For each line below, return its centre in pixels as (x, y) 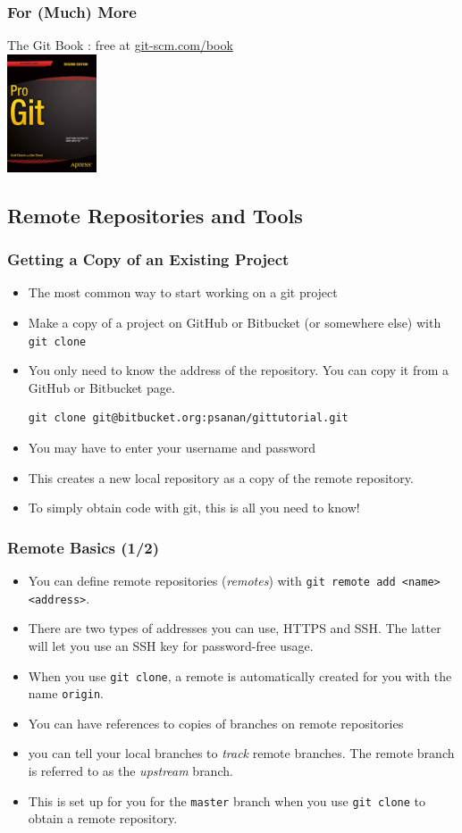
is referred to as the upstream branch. (130, 771)
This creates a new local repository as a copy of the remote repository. (221, 477)
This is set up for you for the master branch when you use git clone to (227, 800)
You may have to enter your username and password (172, 448)
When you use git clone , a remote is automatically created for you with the (240, 675)
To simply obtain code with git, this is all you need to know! (194, 508)
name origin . (66, 693)
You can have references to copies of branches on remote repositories (216, 723)
